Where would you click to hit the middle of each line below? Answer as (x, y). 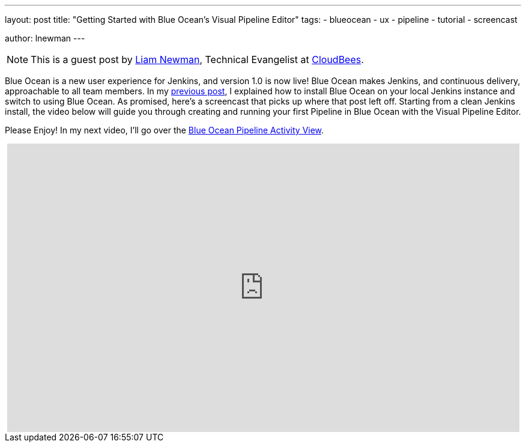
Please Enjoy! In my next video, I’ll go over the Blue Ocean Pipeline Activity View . (165, 130)
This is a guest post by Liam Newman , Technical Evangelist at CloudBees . (197, 59)
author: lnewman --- (45, 38)
